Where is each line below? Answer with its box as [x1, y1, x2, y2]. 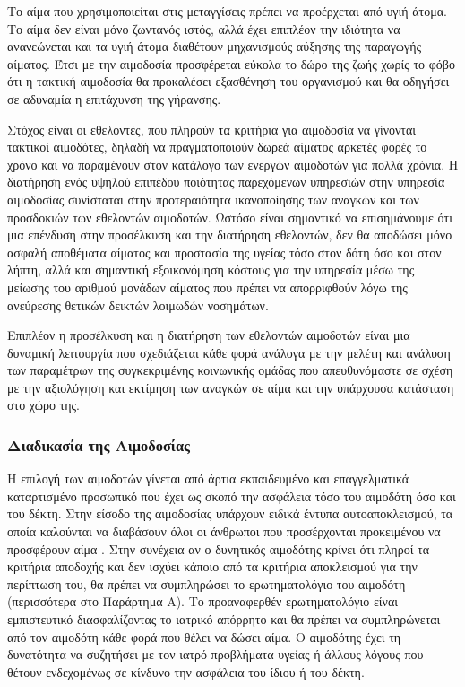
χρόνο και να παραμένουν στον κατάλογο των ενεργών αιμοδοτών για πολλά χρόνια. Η [7, 154, 459, 173]
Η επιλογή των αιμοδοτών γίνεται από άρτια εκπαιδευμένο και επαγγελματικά [7, 469, 409, 488]
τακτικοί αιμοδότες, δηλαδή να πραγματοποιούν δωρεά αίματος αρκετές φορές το [7, 137, 427, 156]
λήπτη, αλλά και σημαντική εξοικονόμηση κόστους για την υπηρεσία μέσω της [7, 260, 415, 279]
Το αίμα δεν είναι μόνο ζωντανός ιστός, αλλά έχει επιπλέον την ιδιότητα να [7, 19, 400, 38]
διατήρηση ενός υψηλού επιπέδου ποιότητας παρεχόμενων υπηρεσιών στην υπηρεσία [7, 172, 445, 191]
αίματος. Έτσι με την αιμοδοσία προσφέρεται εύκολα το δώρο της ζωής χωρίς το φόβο [7, 54, 455, 73]
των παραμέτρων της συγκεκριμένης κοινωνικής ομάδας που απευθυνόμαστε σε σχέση [7, 361, 453, 379]
